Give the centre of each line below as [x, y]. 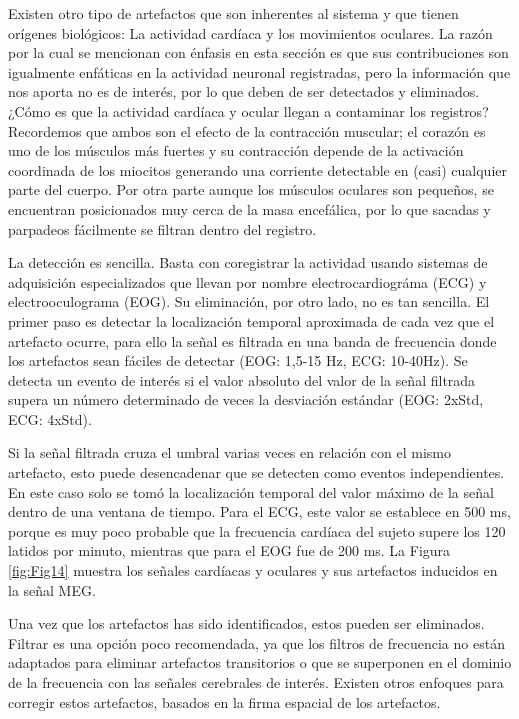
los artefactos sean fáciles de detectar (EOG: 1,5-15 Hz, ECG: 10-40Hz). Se [238, 360]
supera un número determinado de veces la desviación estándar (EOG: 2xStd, [246, 399]
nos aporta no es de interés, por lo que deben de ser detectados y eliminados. [244, 91]
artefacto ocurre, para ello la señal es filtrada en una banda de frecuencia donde [252, 340]
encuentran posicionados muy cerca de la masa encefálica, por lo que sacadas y [249, 208]
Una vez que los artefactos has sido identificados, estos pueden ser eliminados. [246, 623]
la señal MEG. [52, 589]
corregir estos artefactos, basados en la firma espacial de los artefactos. [224, 701]
